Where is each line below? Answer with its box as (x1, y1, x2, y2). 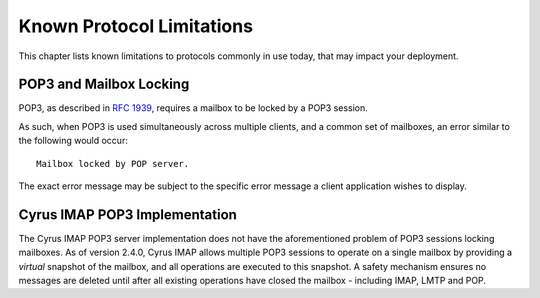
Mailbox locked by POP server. (36, 158, 190, 169)
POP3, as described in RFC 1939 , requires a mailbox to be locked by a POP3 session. (18, 102, 369, 114)
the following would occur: (18, 135, 129, 147)
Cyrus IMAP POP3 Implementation (18, 206, 237, 223)
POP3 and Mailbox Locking (18, 76, 190, 93)
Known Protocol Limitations (18, 15, 254, 37)
